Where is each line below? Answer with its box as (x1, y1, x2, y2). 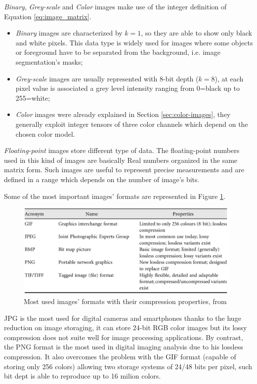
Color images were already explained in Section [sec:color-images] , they (15, 109, 231, 119)
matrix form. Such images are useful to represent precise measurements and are (4, 164, 245, 175)
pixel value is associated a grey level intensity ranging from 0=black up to (15, 83, 240, 93)
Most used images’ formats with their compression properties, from (24, 296, 227, 307)
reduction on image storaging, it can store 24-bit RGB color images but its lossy (4, 322, 247, 333)
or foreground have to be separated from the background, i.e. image (15, 47, 220, 57)
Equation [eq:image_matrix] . (4, 11, 91, 21)
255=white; (15, 92, 50, 103)
